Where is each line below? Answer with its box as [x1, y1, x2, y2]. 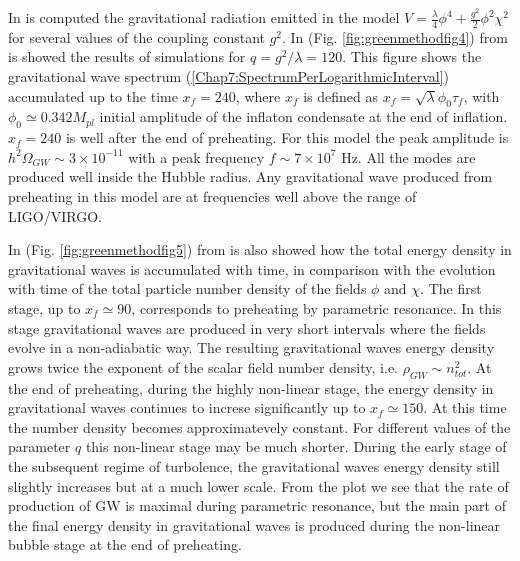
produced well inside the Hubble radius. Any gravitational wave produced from [8, 166, 493, 187]
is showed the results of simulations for [8, 46, 246, 67]
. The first [420, 278, 482, 299]
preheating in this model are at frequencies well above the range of [8, 185, 417, 206]
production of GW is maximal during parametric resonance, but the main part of [8, 495, 506, 516]
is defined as [303, 85, 378, 106]
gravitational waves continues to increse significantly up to [8, 397, 366, 418]
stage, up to [8, 297, 81, 318]
